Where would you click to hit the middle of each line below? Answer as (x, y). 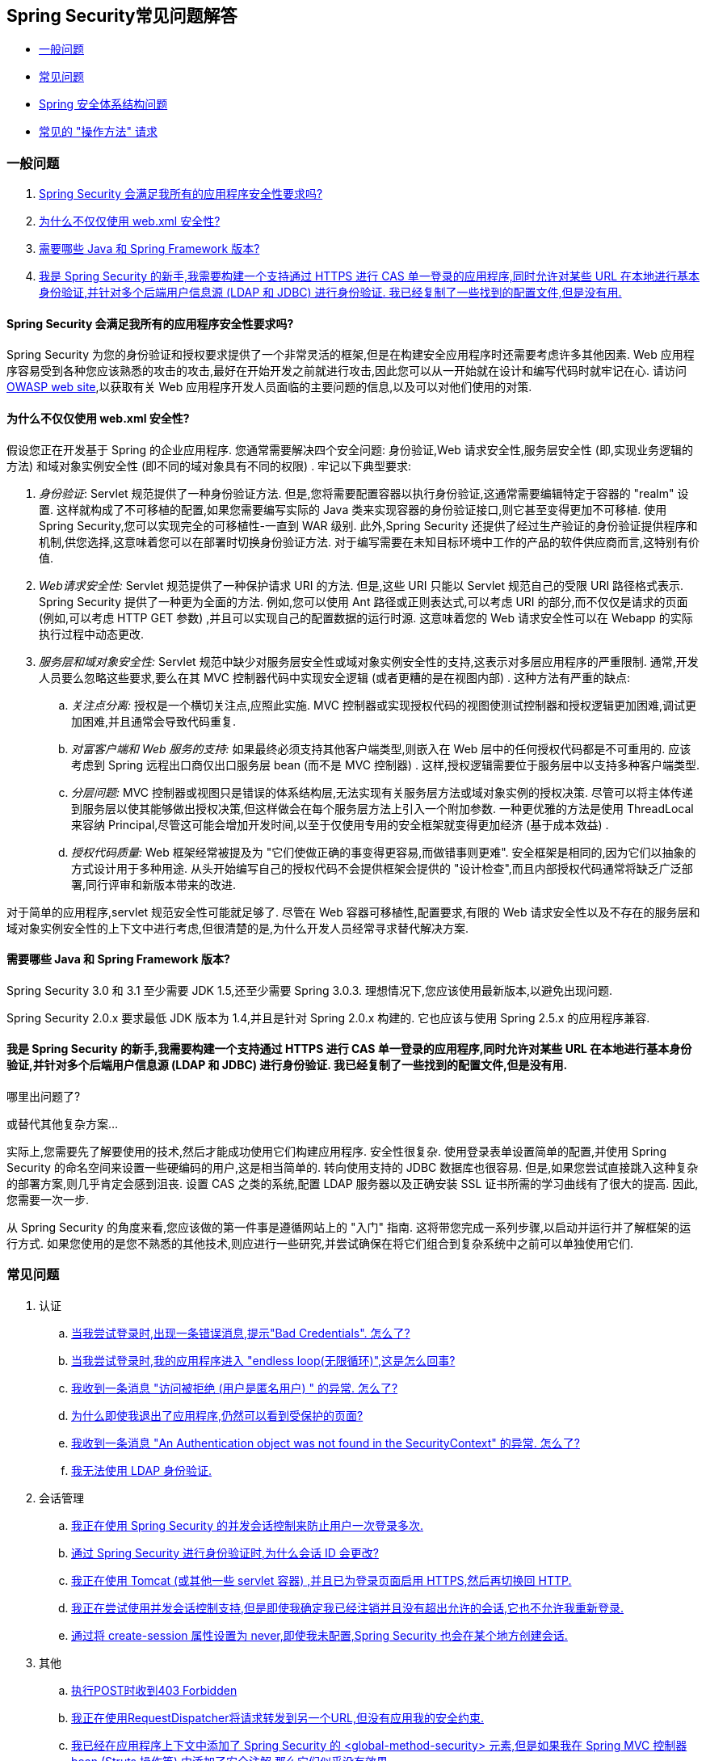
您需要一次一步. (48, 1200)
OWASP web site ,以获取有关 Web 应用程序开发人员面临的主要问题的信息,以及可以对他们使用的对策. (269, 387)
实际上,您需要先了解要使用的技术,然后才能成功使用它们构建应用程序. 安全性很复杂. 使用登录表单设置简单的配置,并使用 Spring (337, 1152)
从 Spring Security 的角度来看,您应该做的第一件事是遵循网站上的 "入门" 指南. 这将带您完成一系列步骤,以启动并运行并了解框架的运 (349, 1228)
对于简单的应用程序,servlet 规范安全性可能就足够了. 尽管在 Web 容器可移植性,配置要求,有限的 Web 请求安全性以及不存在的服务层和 (353, 912)
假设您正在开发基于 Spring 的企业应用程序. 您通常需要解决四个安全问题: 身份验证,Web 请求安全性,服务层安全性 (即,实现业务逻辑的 (350, 449)
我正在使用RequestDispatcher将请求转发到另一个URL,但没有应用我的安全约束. (277, 1717)
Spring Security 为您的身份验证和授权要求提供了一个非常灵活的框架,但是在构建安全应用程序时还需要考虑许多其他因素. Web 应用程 (351, 355)
